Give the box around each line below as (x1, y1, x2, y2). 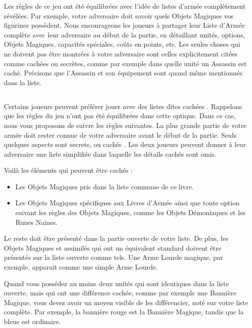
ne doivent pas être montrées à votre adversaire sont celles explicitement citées (4, 48, 237, 58)
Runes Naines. (15, 217, 58, 227)
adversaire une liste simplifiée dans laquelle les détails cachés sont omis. (4, 148, 217, 159)
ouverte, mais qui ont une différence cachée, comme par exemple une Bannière (4, 288, 236, 298)
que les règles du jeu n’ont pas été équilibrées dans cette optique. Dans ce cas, (4, 110, 236, 121)
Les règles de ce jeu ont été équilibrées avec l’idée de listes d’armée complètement (4, 1, 246, 11)
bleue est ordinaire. (4, 316, 61, 327)
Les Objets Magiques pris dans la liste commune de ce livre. (15, 181, 194, 191)
